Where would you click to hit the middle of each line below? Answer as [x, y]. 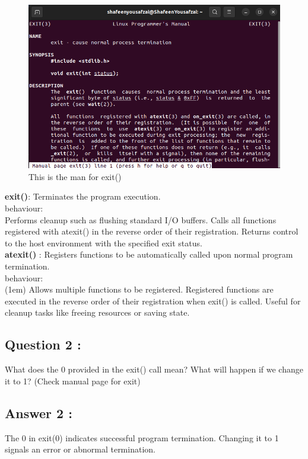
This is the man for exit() [75, 176]
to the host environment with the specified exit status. [104, 243]
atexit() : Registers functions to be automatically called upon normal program [149, 254]
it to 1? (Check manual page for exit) [73, 381]
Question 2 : [43, 344]
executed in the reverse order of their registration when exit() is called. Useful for [153, 301]
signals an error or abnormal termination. [80, 449]
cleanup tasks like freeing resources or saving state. [97, 312]
